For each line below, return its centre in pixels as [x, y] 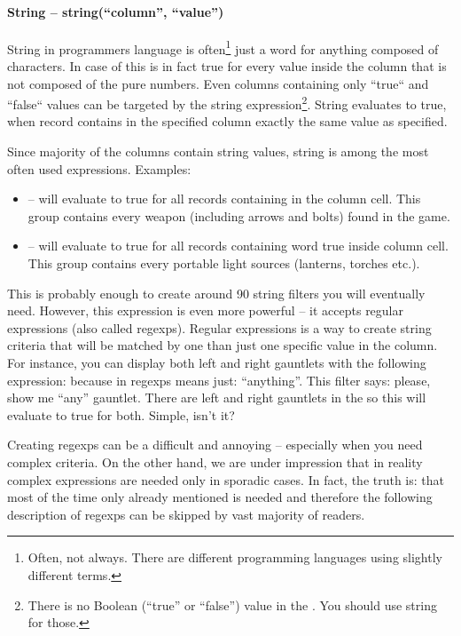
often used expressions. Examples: [99, 168]
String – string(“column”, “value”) [116, 11]
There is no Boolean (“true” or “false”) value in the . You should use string [232, 604]
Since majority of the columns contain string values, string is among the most [218, 151]
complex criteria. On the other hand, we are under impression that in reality [215, 461]
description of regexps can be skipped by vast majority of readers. [186, 514]
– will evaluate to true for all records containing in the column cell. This [224, 199]
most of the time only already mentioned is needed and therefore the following [220, 497]
